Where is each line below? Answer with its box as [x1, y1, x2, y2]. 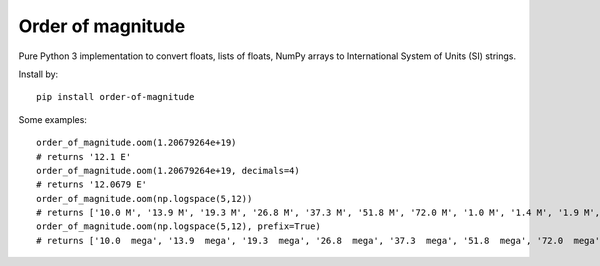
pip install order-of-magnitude [36, 91, 195, 103]
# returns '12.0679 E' [36, 179, 148, 190]
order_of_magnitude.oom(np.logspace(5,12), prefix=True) [36, 221, 322, 232]
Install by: [18, 68, 59, 80]
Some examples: [18, 113, 87, 125]
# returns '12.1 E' [36, 151, 132, 162]
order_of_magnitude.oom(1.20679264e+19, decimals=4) [36, 165, 300, 176]
